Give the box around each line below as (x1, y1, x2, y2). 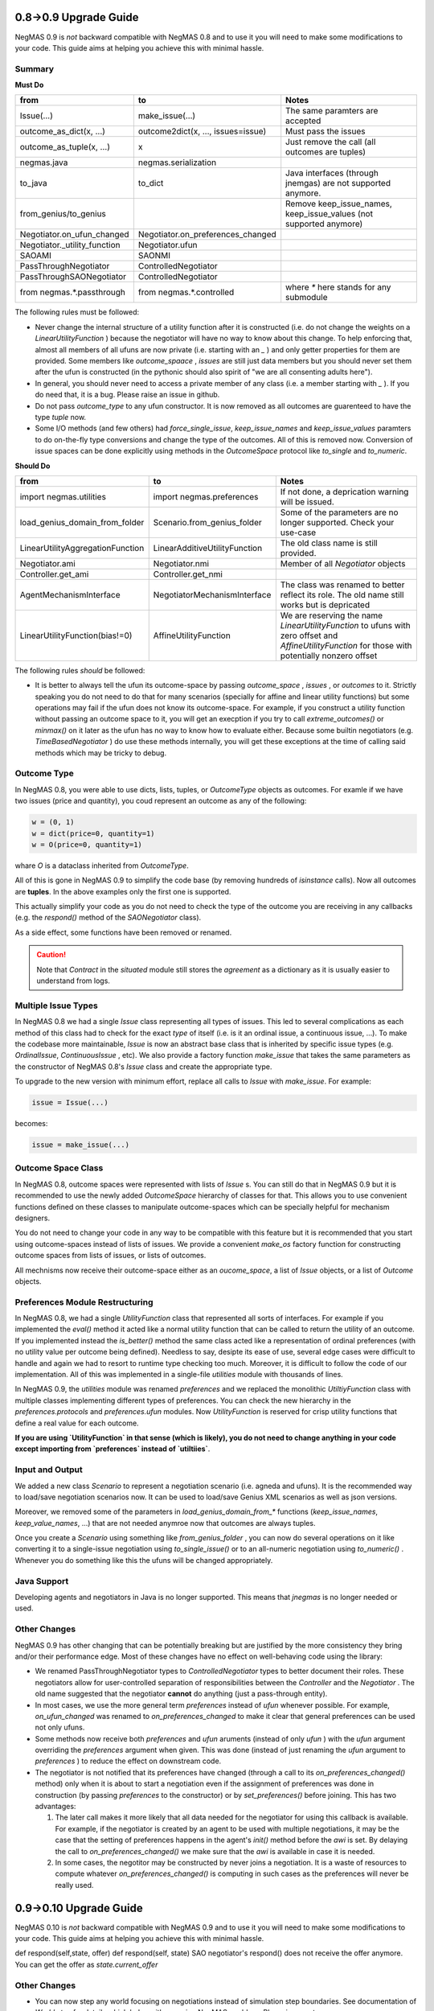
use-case (280, 527, 317, 538)
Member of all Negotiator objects (280, 557, 406, 569)
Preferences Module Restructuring (14, 1296, 154, 1307)
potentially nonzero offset (280, 650, 378, 661)
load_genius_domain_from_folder (19, 516, 145, 528)
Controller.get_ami (19, 568, 89, 579)
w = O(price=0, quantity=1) (31, 840, 142, 849)
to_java (19, 178, 47, 189)
